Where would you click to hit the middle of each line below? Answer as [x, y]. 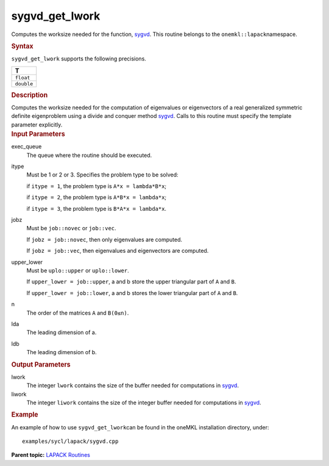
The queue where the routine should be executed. [89, 155]
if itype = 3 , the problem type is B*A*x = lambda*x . [97, 208]
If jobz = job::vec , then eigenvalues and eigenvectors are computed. [118, 251]
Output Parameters [41, 365]
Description [30, 95]
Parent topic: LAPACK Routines [51, 455]
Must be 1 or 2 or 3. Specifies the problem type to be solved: [103, 175]
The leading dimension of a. [62, 332]
